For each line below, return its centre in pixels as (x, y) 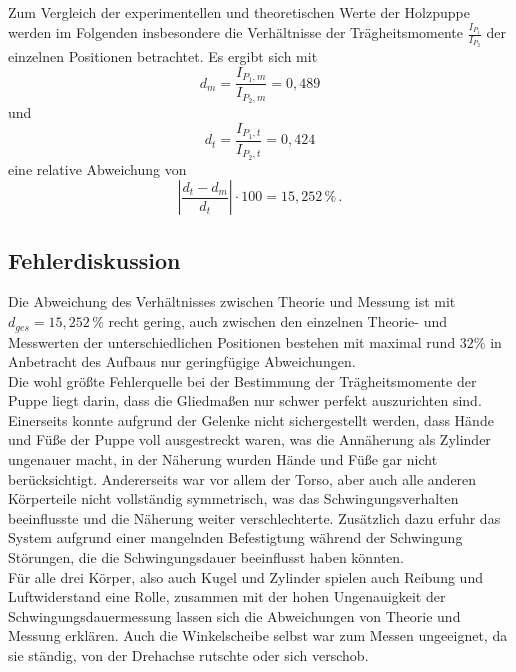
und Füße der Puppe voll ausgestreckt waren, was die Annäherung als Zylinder (249, 439)
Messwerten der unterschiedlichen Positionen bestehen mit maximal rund (232, 341)
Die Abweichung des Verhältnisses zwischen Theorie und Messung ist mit (232, 301)
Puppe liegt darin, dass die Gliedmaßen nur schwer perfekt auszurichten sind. (245, 400)
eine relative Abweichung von (97, 168)
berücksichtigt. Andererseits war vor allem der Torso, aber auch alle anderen (242, 478)
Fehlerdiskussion (94, 259)
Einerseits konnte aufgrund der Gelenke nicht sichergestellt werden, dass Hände (251, 419)
